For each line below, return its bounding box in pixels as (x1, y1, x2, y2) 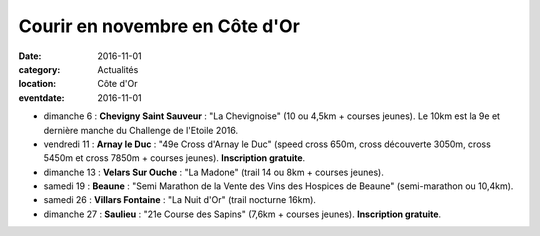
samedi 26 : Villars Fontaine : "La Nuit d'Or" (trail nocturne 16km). (43, 194, 317, 206)
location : (18, 78, 57, 90)
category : (18, 63, 61, 75)
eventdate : (18, 91, 65, 104)
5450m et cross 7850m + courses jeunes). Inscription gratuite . (43, 152, 306, 164)
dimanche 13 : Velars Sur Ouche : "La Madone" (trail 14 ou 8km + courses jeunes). (43, 166, 384, 178)
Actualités (97, 63, 139, 75)
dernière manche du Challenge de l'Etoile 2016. (43, 124, 239, 136)
